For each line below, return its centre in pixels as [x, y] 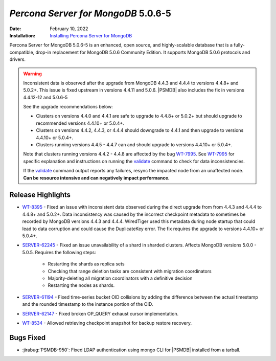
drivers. [17, 59]
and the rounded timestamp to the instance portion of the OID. [88, 304]
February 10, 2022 [69, 29]
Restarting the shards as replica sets [86, 264]
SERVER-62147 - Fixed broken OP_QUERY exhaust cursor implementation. [100, 313]
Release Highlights [40, 195]
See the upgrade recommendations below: [68, 107]
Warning [32, 74]
